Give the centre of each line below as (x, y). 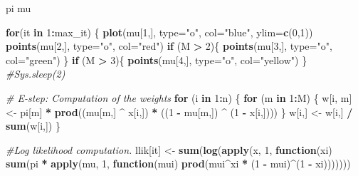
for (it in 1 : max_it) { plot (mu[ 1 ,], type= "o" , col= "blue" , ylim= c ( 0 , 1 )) (159, 32)
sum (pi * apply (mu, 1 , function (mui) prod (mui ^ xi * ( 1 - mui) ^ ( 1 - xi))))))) (178, 164)
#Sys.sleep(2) (36, 74)
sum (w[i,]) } (33, 126)
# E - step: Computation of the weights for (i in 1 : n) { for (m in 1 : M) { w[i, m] (179, 97)
